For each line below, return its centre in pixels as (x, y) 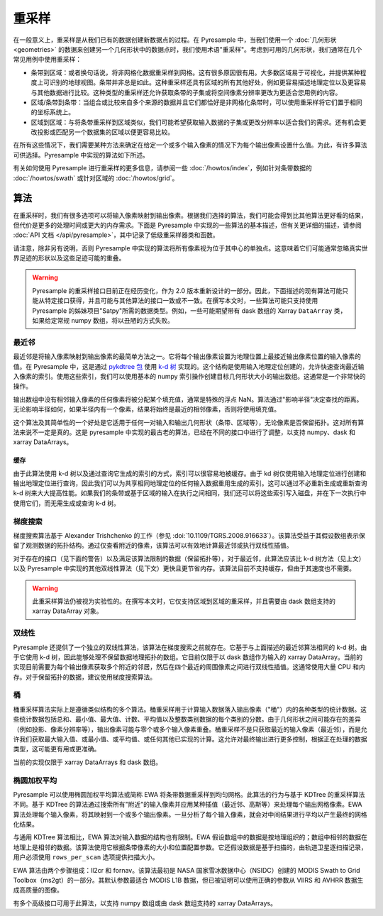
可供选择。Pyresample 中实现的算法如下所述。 (81, 155)
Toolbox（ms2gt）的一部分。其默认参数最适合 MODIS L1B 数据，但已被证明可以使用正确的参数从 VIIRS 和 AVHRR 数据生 (188, 881)
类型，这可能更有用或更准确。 (57, 749)
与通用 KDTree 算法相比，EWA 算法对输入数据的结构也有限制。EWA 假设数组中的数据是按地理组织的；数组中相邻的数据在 (190, 837)
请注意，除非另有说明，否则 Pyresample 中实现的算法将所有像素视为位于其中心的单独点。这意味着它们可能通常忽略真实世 (190, 248)
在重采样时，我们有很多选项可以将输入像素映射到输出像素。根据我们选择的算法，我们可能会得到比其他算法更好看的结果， (190, 215)
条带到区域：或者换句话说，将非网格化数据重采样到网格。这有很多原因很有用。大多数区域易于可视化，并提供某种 (195, 72)
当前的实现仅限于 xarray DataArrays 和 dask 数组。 (88, 762)
